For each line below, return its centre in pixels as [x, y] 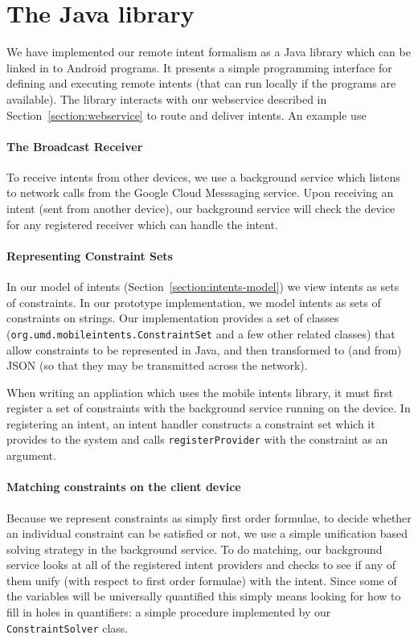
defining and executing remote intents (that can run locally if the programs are [201, 83]
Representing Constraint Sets [90, 255]
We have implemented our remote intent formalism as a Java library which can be [209, 52]
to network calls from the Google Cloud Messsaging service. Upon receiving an [200, 193]
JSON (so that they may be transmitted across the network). [157, 365]
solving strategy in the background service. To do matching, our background [195, 549]
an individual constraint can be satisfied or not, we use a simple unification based [207, 533]
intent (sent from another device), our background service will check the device [201, 209]
